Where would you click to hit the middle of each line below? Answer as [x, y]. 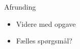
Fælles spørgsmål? [44, 41]
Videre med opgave [46, 23]
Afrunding [20, 7]
